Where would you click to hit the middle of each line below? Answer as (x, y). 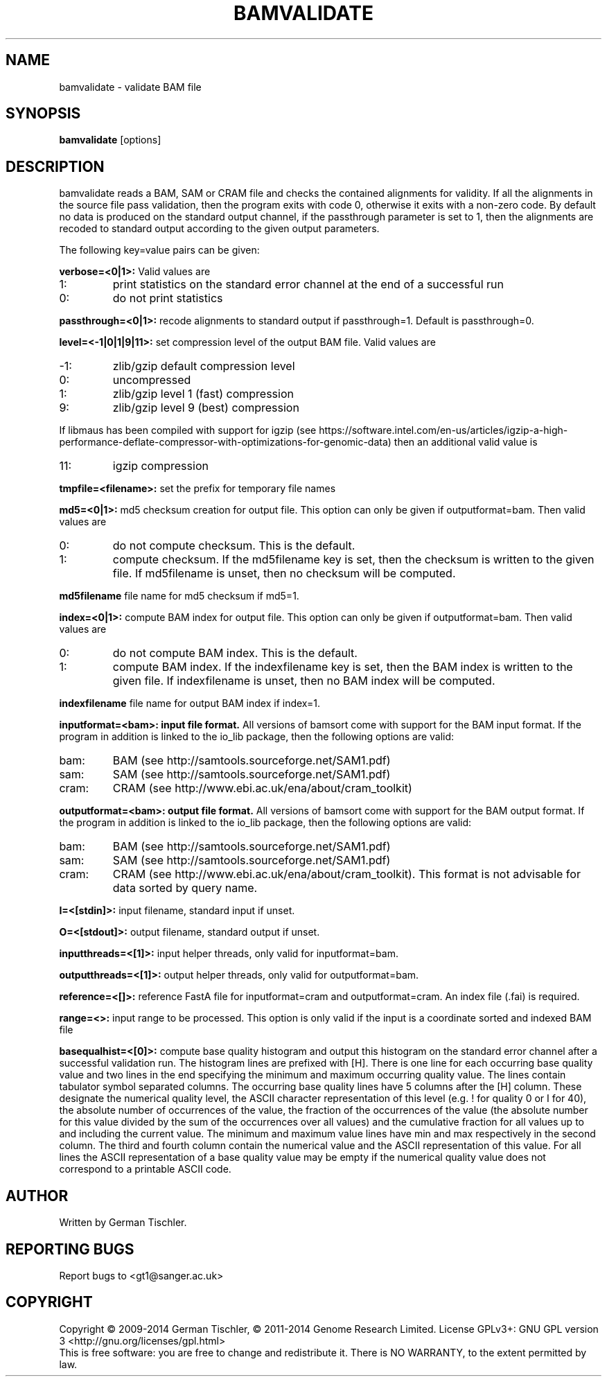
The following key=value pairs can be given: (159, 250)
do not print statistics (168, 298)
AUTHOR (37, 1196)
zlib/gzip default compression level (204, 366)
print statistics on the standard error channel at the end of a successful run (308, 285)
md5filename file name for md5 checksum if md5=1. (179, 596)
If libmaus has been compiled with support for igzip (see (188, 430)
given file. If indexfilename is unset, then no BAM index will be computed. (304, 681)
